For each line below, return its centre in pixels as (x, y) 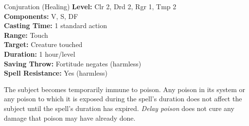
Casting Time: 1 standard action (55, 25)
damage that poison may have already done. (70, 118)
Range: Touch (26, 35)
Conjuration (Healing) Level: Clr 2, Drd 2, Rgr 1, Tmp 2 (90, 6)
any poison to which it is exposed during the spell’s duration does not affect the (123, 99)
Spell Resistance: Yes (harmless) (56, 73)
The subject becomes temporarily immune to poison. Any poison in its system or (125, 89)
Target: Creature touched (43, 44)
